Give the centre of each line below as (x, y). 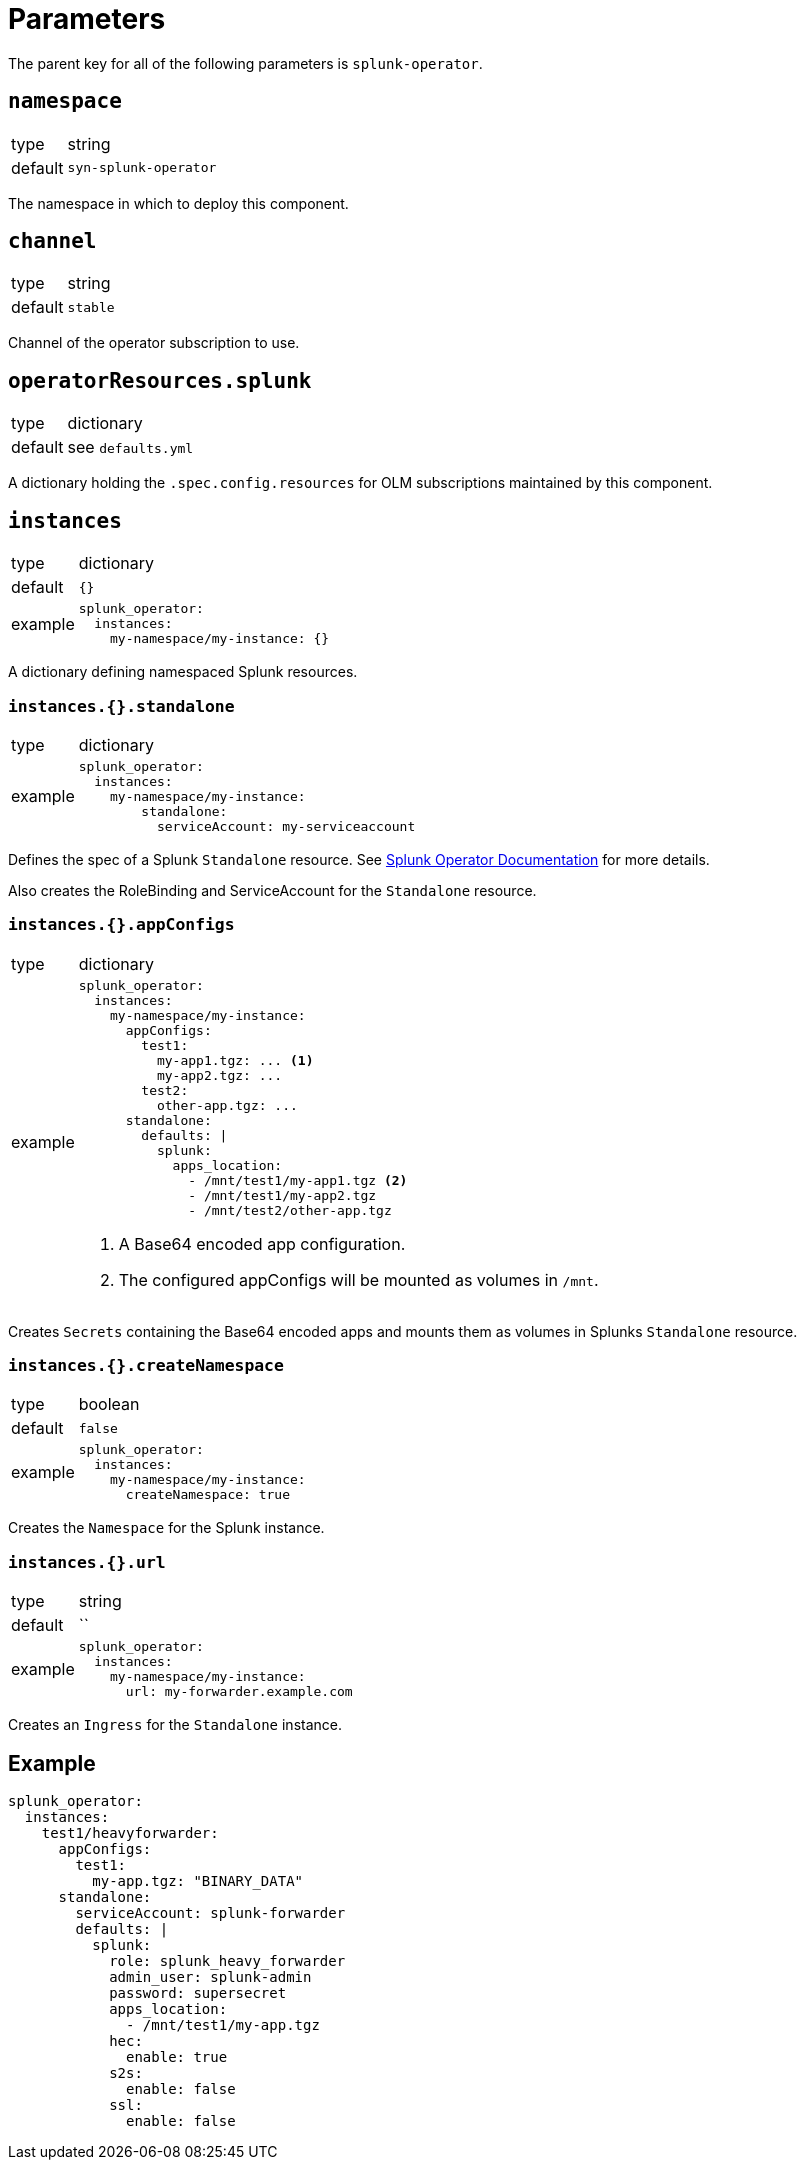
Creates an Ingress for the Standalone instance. (175, 1725)
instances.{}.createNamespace (146, 1365)
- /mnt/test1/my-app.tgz (223, 2024)
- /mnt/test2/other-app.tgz (290, 1210)
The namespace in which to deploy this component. (178, 203)
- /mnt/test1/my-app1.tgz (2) (298, 1180)
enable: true (177, 2056)
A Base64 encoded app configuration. (262, 1243)
